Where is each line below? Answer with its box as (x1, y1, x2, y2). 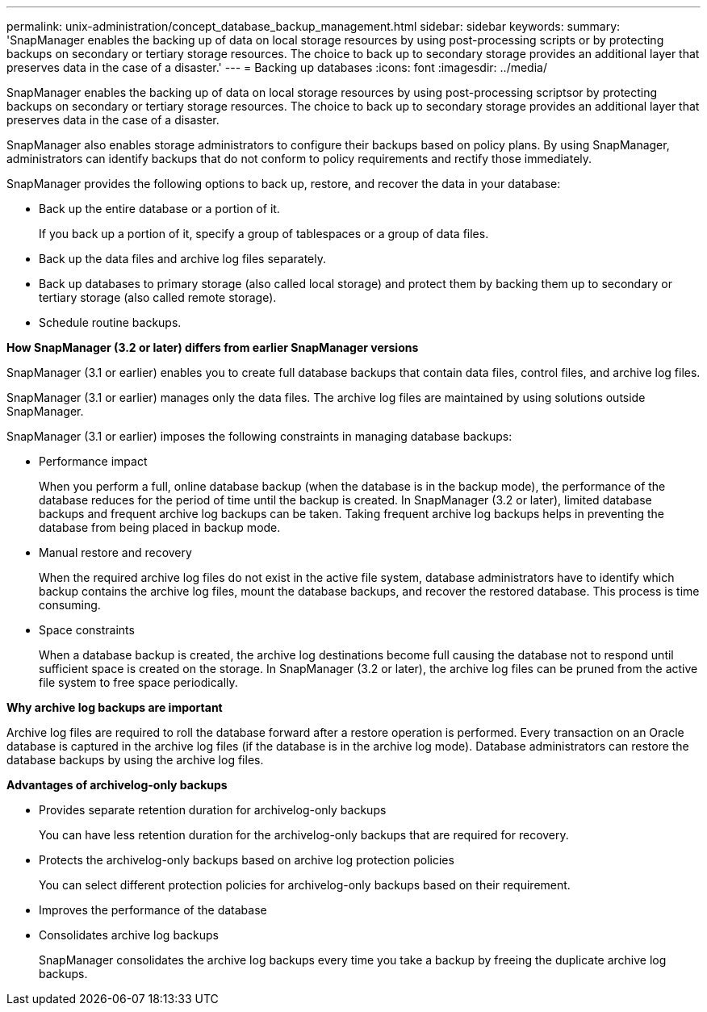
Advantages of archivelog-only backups (6, 778, 228, 792)
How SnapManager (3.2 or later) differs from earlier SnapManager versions (6, 341, 419, 354)
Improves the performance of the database (39, 903, 267, 917)
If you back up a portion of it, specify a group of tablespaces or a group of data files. (39, 227, 489, 240)
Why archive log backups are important (6, 700, 223, 714)
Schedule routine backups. (39, 316, 182, 329)
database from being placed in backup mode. (39, 521, 281, 534)
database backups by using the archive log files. (6, 753, 264, 767)
